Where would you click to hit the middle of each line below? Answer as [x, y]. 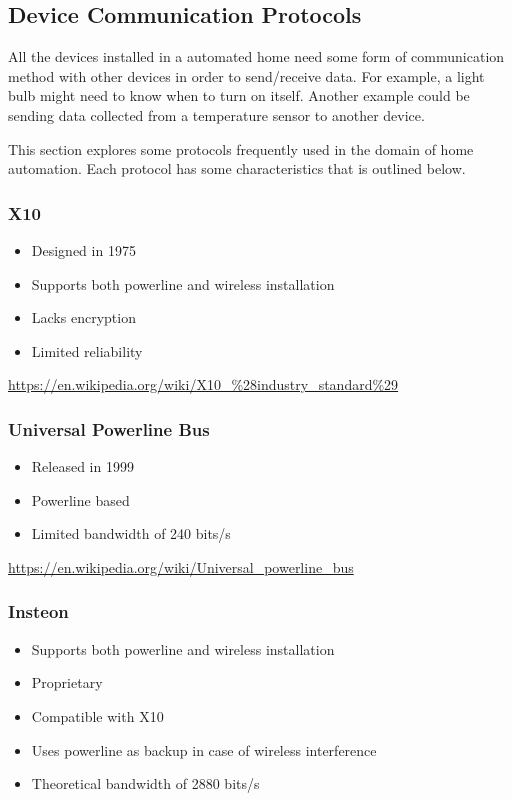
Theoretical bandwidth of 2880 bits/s [145, 783]
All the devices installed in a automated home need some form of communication [256, 56]
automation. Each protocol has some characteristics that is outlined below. [237, 168]
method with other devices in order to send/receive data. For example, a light [246, 75]
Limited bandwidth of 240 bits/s [131, 533]
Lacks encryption [83, 317]
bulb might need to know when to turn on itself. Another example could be [239, 95]
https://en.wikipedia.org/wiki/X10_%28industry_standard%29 [203, 384]
